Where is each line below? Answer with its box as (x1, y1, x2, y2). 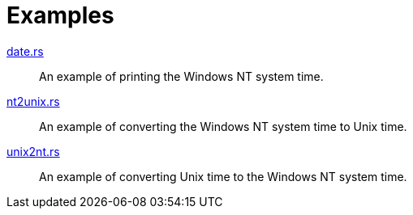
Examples (6, 2, 114, 29)
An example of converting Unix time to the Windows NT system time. (39, 169, 407, 183)
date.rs (6, 44, 44, 58)
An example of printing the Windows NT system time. (39, 69, 324, 83)
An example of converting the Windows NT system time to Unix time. (39, 119, 407, 133)
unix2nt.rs (6, 144, 60, 158)
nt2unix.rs (6, 94, 60, 108)
